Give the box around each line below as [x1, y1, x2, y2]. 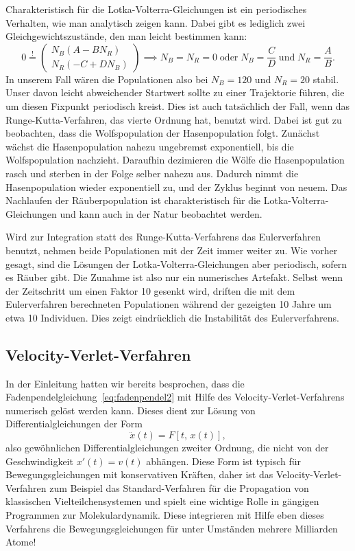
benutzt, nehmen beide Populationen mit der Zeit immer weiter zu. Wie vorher [5, 243, 338, 257]
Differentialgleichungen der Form [5, 416, 143, 431]
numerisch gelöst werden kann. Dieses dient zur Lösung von [5, 403, 256, 417]
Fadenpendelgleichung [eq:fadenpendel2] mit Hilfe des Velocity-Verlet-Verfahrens [5, 390, 345, 404]
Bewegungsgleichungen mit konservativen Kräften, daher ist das [5, 467, 273, 482]
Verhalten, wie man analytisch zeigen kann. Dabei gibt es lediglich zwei [5, 15, 306, 30]
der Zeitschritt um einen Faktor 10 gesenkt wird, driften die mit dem [5, 283, 295, 297]
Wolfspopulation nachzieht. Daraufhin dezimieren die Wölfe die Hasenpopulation [5, 153, 345, 167]
